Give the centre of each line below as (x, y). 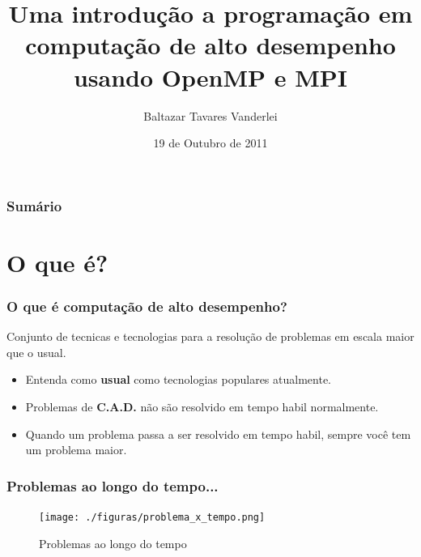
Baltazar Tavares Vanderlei (210, 115)
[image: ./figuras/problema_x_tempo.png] (152, 517)
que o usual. (36, 352)
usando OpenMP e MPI (210, 77)
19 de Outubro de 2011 (210, 143)
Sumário (34, 205)
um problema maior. (76, 450)
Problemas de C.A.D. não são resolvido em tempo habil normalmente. (202, 406)
